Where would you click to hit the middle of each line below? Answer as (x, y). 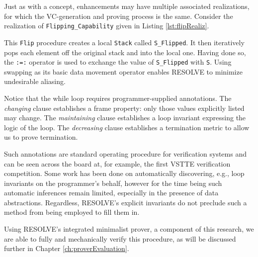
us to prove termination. (41, 137)
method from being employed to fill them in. (72, 212)
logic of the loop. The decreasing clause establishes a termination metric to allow (127, 127)
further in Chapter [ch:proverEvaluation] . (67, 248)
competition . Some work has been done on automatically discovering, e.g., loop (124, 173)
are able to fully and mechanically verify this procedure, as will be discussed (120, 238)
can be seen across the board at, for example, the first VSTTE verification (117, 163)
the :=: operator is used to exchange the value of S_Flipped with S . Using (118, 62)
